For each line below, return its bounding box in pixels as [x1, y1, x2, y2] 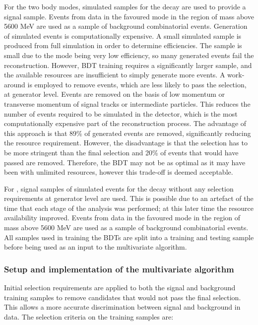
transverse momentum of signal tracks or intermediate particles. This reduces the [4, 98, 251, 109]
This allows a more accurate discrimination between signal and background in [4, 302, 241, 312]
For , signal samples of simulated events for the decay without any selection [4, 183, 234, 194]
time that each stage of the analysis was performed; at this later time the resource [4, 202, 254, 213]
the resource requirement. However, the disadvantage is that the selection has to [4, 137, 248, 148]
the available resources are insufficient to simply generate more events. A [4, 69, 225, 80]
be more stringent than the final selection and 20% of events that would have [4, 147, 239, 157]
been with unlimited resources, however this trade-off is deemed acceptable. [4, 167, 233, 177]
